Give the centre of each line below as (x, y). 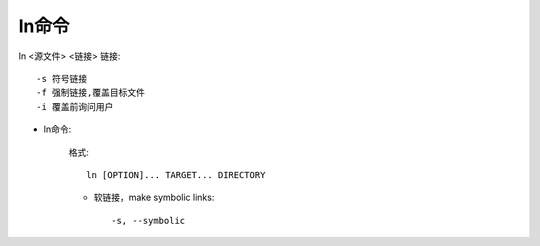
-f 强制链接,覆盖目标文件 (90, 93)
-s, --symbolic (148, 220)
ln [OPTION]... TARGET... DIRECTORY (176, 174)
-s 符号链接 (62, 78)
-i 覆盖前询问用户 (75, 106)
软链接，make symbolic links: (154, 197)
